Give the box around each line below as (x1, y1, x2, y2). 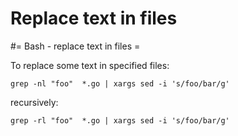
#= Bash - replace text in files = (10, 40, 141, 52)
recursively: (10, 96, 59, 108)
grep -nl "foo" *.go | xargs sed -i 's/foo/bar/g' (10, 78, 230, 89)
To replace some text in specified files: (10, 59, 170, 71)
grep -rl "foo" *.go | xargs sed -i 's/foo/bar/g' (10, 115, 230, 126)
